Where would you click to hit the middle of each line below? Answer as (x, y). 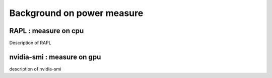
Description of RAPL (30, 43)
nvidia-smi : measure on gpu (55, 57)
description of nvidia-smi (35, 69)
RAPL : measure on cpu (47, 31)
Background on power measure (76, 13)
